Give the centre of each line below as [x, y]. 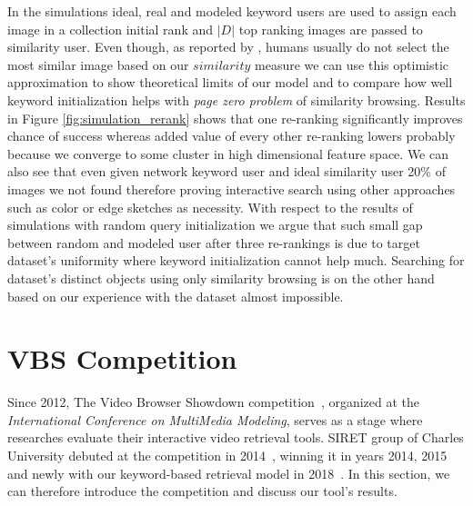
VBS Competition [122, 358]
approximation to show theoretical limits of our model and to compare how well [230, 82]
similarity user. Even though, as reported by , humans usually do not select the [228, 47]
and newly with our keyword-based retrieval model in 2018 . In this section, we [229, 473]
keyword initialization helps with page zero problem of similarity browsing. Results [236, 99]
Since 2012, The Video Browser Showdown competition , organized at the [214, 402]
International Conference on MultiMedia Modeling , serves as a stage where [215, 419]
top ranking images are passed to [331, 29]
